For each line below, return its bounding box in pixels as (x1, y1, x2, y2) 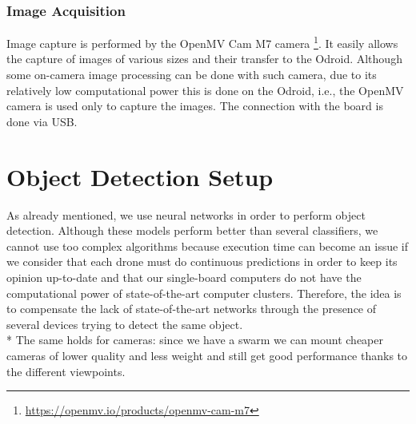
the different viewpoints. (6, 363, 126, 379)
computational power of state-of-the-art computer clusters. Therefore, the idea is (6, 284, 402, 301)
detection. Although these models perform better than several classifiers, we (6, 222, 378, 239)
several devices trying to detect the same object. (6, 315, 243, 332)
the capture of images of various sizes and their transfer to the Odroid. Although (6, 50, 402, 67)
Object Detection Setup (6, 160, 274, 192)
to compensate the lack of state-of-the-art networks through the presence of (6, 300, 377, 317)
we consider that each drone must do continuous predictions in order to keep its (6, 253, 398, 270)
